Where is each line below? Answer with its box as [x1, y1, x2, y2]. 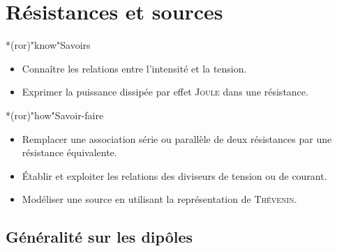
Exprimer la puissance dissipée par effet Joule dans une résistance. [22, 84, 308, 99]
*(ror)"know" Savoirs [6, 38, 91, 52]
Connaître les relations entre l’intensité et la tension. [22, 61, 247, 75]
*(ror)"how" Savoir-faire [6, 107, 104, 122]
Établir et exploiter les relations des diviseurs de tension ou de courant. [22, 168, 327, 183]
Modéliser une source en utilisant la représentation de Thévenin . [22, 192, 297, 206]
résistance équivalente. [22, 145, 117, 160]
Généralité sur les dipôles [6, 226, 193, 248]
